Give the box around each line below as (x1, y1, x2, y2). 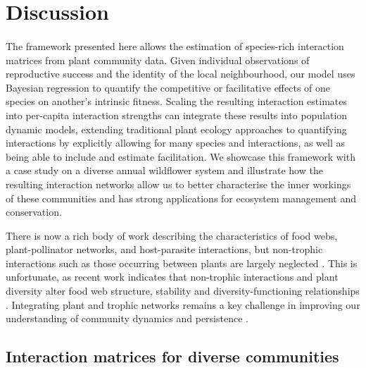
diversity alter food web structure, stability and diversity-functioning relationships (6, 283, 360, 298)
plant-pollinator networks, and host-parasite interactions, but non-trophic (6, 242, 323, 257)
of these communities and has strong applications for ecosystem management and (6, 190, 356, 205)
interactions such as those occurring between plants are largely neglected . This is (6, 255, 358, 270)
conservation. (6, 204, 62, 219)
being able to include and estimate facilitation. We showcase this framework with (6, 149, 355, 164)
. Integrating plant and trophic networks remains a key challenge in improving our (6, 297, 360, 312)
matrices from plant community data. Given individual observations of (6, 52, 310, 67)
